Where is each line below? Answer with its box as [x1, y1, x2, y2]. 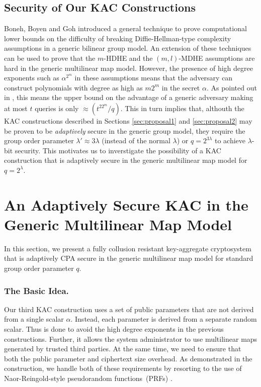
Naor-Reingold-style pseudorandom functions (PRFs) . [4, 372, 172, 383]
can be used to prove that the [4, 52, 96, 63]
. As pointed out [206, 82, 257, 92]
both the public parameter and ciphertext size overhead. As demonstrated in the [4, 353, 252, 363]
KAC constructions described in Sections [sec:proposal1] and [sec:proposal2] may [4, 115, 252, 126]
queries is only [35, 103, 79, 113]
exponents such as [4, 72, 59, 83]
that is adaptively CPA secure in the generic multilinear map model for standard [4, 253, 253, 263]
